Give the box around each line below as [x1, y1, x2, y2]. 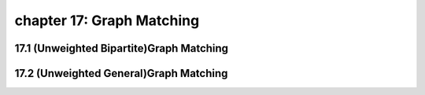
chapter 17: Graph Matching [14, 12, 200, 29]
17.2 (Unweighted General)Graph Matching [14, 67, 228, 80]
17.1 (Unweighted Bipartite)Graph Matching [14, 42, 228, 55]
